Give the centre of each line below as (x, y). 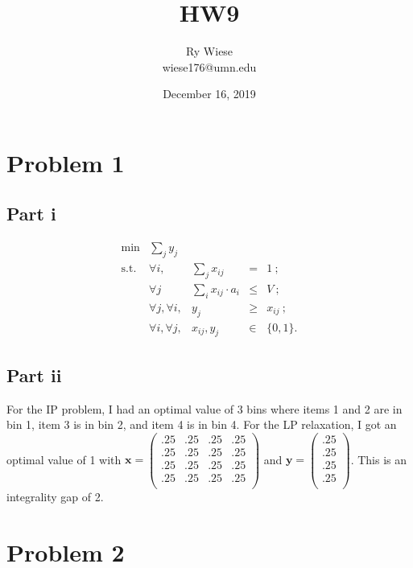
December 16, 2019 (209, 94)
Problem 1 (66, 162)
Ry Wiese (209, 51)
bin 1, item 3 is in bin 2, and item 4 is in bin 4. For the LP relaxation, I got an (202, 424)
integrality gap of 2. (55, 497)
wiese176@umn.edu (209, 66)
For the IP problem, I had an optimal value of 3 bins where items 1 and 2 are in (204, 408)
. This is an (378, 459)
